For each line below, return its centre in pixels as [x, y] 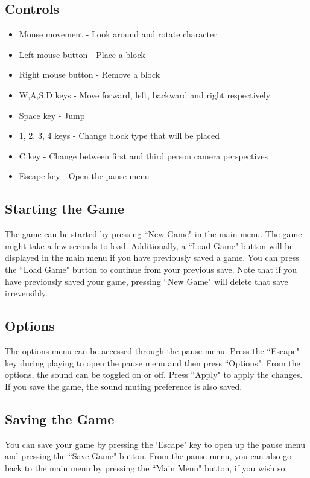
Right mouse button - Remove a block [90, 75]
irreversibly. [26, 293]
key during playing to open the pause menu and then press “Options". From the [153, 362]
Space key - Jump [52, 115]
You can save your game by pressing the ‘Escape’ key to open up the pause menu [155, 444]
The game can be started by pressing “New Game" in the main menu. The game [153, 234]
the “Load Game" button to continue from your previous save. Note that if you [151, 269]
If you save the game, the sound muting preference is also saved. [124, 386]
